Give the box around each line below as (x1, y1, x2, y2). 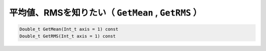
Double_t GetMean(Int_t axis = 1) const (19, 27, 118, 32)
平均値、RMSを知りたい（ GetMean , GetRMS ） (9, 7, 202, 18)
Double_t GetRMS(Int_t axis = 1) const (19, 33, 116, 39)
